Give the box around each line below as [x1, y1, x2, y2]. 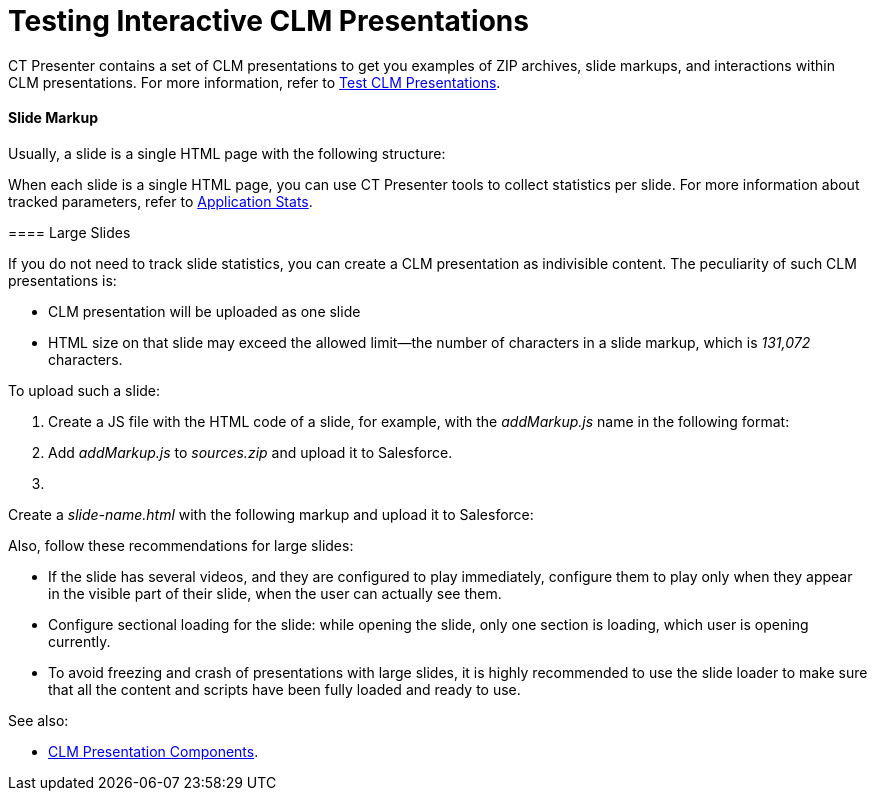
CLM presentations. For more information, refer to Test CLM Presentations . [8, 73, 501, 91]
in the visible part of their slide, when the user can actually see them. [48, 584, 502, 602]
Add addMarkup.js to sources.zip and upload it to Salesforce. [48, 443, 453, 461]
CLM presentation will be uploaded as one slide [48, 302, 361, 320]
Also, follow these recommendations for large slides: [8, 536, 354, 554]
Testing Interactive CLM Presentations [8, 4, 529, 38]
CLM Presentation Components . [48, 742, 259, 760]
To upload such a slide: [8, 381, 161, 399]
